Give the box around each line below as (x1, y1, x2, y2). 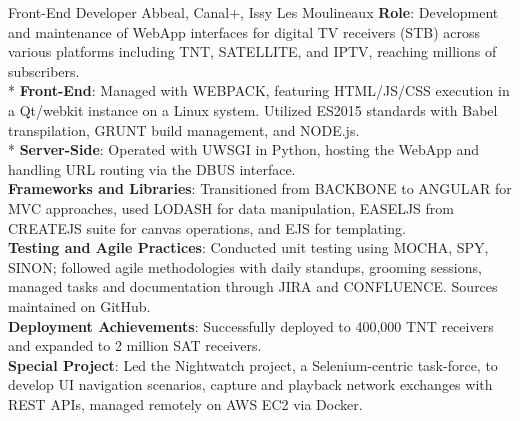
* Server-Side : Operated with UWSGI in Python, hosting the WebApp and (8, 139, 480, 160)
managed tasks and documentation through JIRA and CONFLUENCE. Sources (8, 276, 498, 297)
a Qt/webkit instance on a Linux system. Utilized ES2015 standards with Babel (8, 99, 498, 120)
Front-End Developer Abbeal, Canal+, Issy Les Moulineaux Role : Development (8, 2, 499, 22)
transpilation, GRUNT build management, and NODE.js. (8, 119, 360, 140)
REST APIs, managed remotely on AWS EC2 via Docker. (8, 393, 363, 414)
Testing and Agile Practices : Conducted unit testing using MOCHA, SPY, (8, 237, 489, 258)
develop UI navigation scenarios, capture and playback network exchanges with (8, 374, 493, 395)
